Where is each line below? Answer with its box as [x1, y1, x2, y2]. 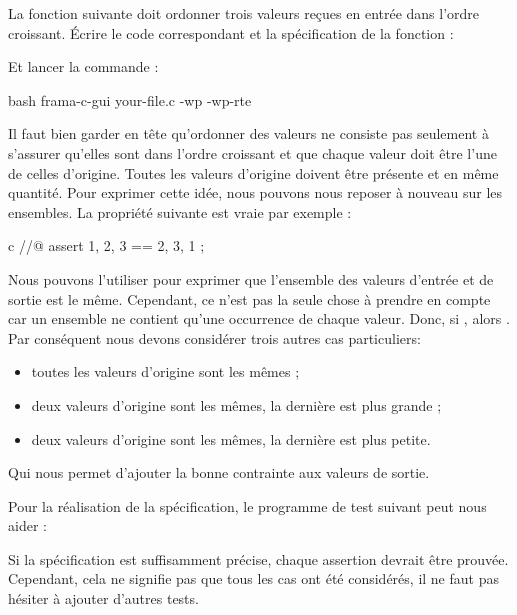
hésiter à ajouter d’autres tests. [8, 588, 199, 609]
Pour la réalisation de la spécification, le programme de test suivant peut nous [8, 495, 487, 516]
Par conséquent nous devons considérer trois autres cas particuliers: [8, 327, 421, 348]
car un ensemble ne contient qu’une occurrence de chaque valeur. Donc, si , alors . [8, 308, 510, 329]
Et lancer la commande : [8, 56, 159, 77]
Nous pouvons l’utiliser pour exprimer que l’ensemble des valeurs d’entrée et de [8, 268, 494, 289]
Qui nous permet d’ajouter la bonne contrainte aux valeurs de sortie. [8, 462, 430, 483]
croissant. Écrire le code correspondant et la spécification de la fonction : [8, 22, 454, 43]
